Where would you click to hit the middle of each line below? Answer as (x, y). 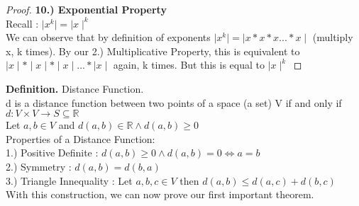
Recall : (22, 23)
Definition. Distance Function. (75, 88)
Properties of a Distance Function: (81, 138)
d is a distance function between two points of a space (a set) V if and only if (174, 102)
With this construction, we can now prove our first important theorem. (160, 194)
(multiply (333, 37)
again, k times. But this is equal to (189, 65)
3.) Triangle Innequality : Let (69, 180)
